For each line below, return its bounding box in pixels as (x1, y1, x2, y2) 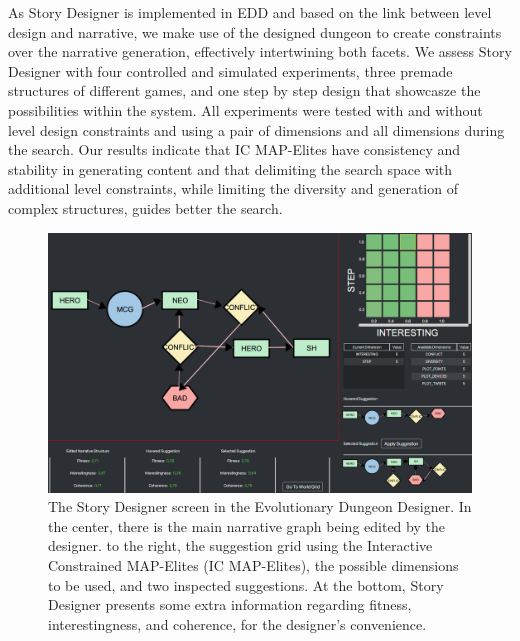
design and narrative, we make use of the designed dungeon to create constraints (8, 21, 502, 42)
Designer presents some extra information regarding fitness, (48, 594, 412, 615)
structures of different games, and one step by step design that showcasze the (8, 80, 481, 101)
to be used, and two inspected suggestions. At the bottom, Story (48, 574, 444, 595)
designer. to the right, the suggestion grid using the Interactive (48, 535, 433, 556)
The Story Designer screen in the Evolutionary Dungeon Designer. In (48, 496, 472, 517)
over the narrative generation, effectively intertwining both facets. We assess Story (8, 41, 512, 62)
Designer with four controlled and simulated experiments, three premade (8, 60, 453, 81)
